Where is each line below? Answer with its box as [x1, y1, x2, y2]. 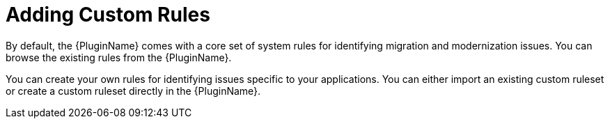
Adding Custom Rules [6, 3, 210, 26]
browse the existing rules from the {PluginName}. [6, 51, 232, 63]
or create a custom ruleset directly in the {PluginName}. [6, 84, 261, 97]
